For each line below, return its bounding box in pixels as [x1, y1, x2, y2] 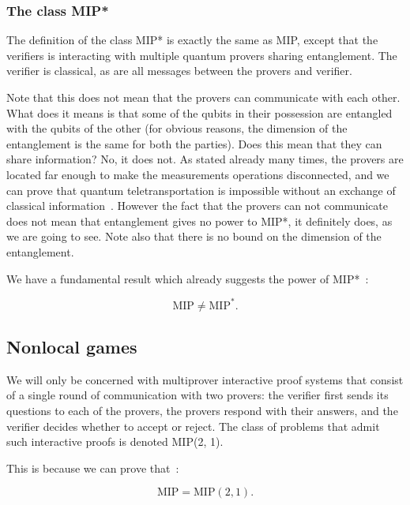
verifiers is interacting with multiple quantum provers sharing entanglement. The [6, 47, 397, 63]
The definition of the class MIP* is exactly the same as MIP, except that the [6, 32, 378, 48]
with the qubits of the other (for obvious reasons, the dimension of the [6, 120, 348, 137]
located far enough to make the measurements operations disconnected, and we [6, 166, 389, 182]
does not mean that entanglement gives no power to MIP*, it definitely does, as [6, 212, 393, 229]
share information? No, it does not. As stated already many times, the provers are [6, 151, 404, 167]
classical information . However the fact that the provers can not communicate [6, 197, 388, 214]
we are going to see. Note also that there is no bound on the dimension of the [6, 228, 382, 245]
